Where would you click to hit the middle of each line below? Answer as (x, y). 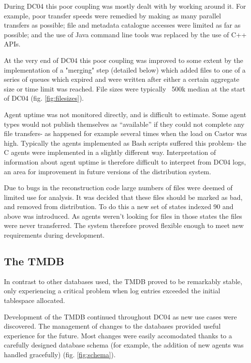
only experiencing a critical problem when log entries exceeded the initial (112, 291)
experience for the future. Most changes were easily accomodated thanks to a (118, 335)
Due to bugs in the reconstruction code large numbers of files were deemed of (118, 188)
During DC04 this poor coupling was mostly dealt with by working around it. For (125, 6)
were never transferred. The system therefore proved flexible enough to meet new (124, 225)
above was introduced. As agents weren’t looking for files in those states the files (123, 216)
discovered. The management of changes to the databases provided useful (112, 326)
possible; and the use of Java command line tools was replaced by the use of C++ (125, 34)
